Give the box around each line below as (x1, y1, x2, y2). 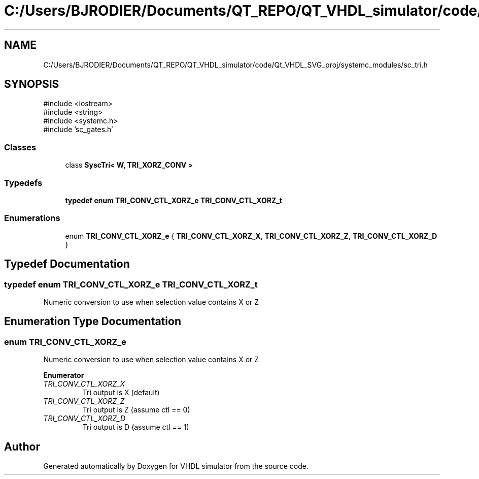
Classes (4, 142, 37, 152)
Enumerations (4, 213, 60, 223)
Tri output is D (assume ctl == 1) (82, 423, 189, 432)
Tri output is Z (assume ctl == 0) (82, 405, 190, 414)
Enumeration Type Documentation (4, 315, 181, 328)
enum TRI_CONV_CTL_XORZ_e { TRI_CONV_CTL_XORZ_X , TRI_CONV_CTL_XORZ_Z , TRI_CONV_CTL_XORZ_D (65, 231, 437, 240)
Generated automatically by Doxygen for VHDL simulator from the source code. (43, 461, 309, 470)
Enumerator (43, 371, 84, 380)
